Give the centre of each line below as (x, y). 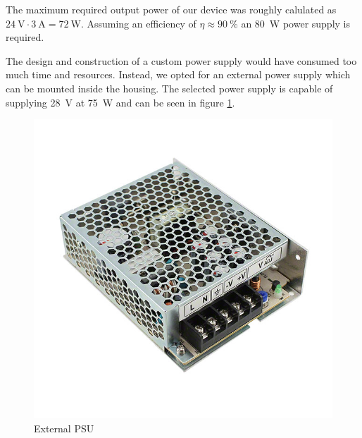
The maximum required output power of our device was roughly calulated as (171, 9)
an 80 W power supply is (295, 23)
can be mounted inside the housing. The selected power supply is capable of (169, 88)
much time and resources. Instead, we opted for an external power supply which (178, 74)
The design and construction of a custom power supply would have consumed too (181, 60)
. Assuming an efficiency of (138, 23)
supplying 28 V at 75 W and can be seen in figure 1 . (120, 102)
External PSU (64, 428)
